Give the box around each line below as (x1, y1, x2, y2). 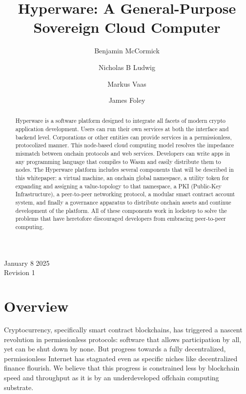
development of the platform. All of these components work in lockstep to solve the (15, 206, 227, 214)
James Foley (108, 95, 145, 105)
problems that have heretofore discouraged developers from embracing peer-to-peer (15, 214, 226, 223)
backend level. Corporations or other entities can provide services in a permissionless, (15, 133, 232, 141)
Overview (4, 296, 69, 316)
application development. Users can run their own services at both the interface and (15, 125, 229, 133)
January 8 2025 (4, 257, 50, 268)
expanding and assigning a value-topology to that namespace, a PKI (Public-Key (15, 182, 222, 190)
